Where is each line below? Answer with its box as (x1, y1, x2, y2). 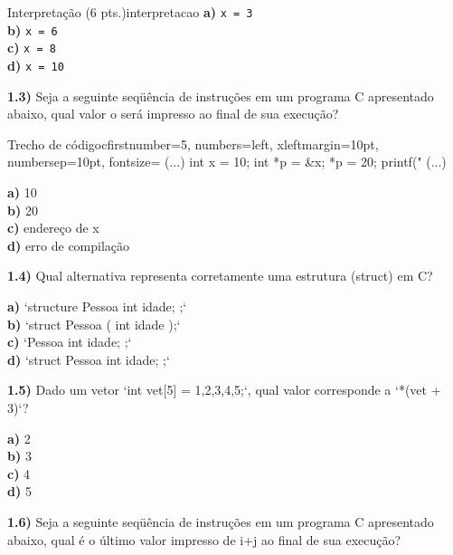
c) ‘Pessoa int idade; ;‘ (7, 332, 132, 351)
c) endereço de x (7, 218, 99, 237)
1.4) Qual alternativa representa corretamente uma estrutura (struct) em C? (7, 266, 433, 285)
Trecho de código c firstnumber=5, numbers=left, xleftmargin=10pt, (7, 134, 379, 153)
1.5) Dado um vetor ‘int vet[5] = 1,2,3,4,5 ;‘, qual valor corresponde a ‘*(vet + (7, 380, 441, 399)
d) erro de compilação (7, 235, 130, 254)
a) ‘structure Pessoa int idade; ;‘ (7, 296, 187, 315)
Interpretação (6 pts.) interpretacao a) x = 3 (7, 3, 253, 21)
